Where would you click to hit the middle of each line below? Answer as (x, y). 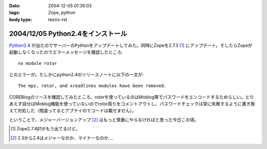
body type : (21, 19)
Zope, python (62, 13)
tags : (15, 13)
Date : (15, 6)
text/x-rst (58, 19)
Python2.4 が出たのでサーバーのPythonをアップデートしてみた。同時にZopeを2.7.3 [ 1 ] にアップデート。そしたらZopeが (131, 45)
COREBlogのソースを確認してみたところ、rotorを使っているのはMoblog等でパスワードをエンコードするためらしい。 (127, 97)
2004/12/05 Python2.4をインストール (68, 34)
